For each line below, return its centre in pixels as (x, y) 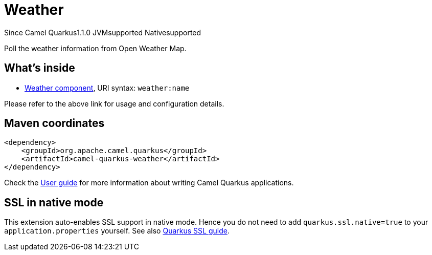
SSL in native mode (54, 202)
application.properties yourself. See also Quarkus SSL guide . (117, 231)
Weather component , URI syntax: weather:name (107, 88)
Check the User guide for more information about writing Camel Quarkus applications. (149, 183)
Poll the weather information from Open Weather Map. (95, 48)
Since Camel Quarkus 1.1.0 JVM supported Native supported (103, 32)
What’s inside (40, 68)
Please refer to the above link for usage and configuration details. (114, 103)
